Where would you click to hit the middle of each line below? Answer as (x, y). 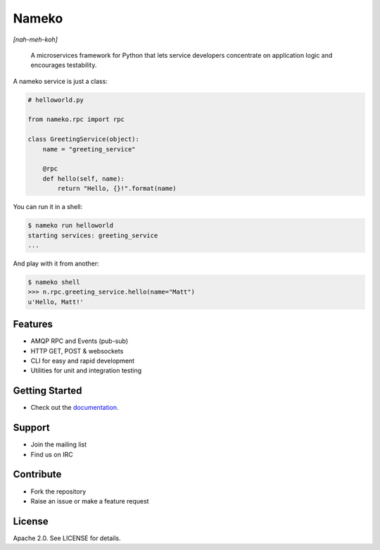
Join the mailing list (59, 444)
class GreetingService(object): (84, 139)
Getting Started (47, 391)
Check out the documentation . (75, 408)
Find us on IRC (52, 454)
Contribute (37, 474)
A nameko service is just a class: (61, 81)
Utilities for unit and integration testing (86, 370)
